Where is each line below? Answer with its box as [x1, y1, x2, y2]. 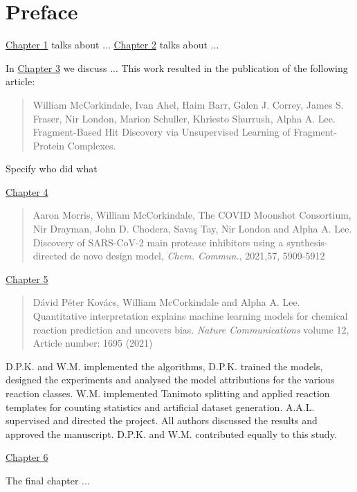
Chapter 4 [6, 184, 48, 199]
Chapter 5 [6, 271, 48, 286]
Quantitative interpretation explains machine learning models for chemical [33, 309, 348, 323]
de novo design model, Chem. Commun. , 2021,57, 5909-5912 [70, 248, 325, 263]
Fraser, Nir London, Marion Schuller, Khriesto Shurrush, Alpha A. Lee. [33, 111, 336, 125]
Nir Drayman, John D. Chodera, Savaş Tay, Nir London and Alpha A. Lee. [33, 221, 352, 236]
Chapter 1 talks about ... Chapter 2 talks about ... [6, 37, 219, 52]
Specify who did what [6, 161, 98, 176]
